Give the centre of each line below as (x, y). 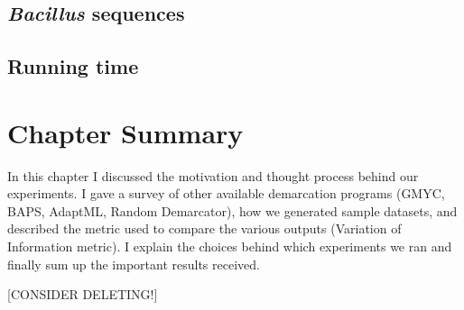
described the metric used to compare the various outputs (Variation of (204, 228)
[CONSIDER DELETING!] (83, 294)
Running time (73, 66)
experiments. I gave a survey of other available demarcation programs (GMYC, (226, 193)
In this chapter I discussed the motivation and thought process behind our (213, 175)
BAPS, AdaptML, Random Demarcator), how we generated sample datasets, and (232, 210)
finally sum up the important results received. (134, 264)
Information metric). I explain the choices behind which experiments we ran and (230, 246)
